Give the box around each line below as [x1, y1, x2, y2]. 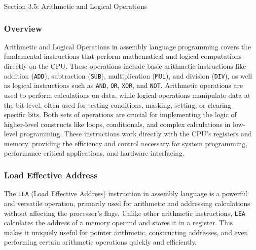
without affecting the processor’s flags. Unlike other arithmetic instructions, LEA [4, 208, 246, 218]
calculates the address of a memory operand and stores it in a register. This [4, 217, 233, 228]
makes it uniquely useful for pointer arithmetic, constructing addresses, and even [4, 227, 248, 237]
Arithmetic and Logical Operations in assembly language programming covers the [4, 41, 251, 51]
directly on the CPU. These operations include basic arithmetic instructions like [4, 61, 246, 71]
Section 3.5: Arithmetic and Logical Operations [4, 1, 147, 11]
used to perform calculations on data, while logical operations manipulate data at [4, 89, 251, 100]
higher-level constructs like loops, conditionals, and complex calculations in [4, 119, 231, 129]
